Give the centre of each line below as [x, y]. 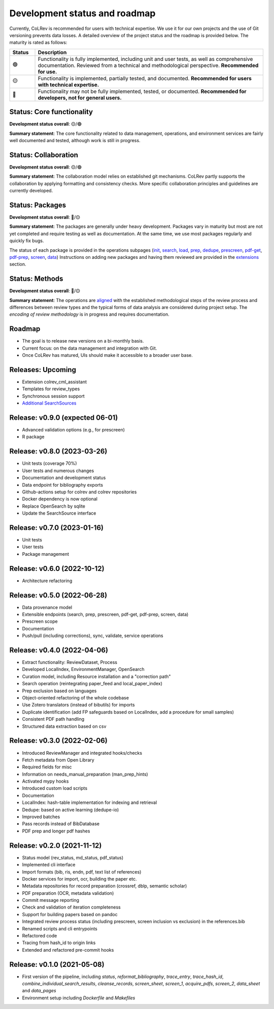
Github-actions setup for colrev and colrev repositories [79, 492]
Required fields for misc [47, 767]
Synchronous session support [53, 396]
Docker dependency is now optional [60, 499]
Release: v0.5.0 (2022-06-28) [58, 595]
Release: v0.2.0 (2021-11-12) [56, 845]
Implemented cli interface [49, 865]
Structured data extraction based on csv [64, 726]
